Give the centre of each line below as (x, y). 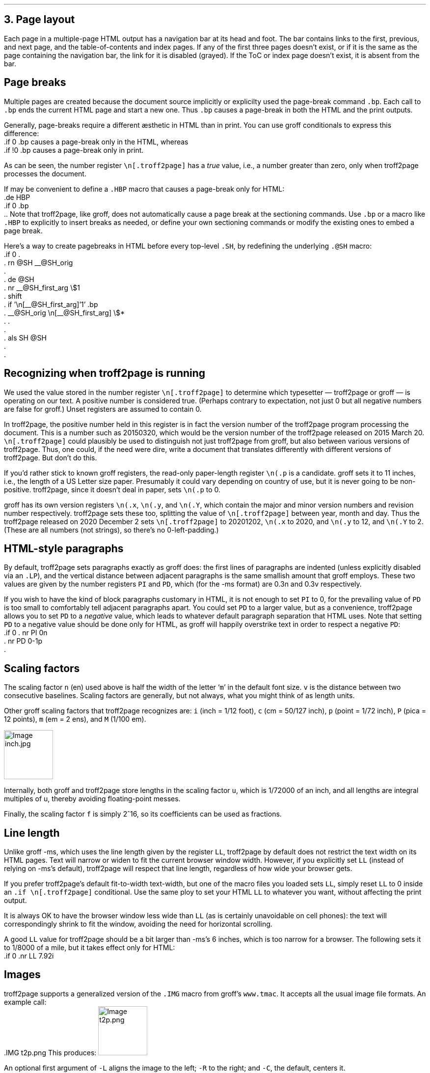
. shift (13, 296)
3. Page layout (40, 20)
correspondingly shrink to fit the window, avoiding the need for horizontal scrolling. (138, 924)
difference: (22, 133)
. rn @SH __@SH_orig (39, 262)
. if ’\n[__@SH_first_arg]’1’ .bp (51, 304)
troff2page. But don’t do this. (51, 457)
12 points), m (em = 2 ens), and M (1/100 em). (75, 719)
